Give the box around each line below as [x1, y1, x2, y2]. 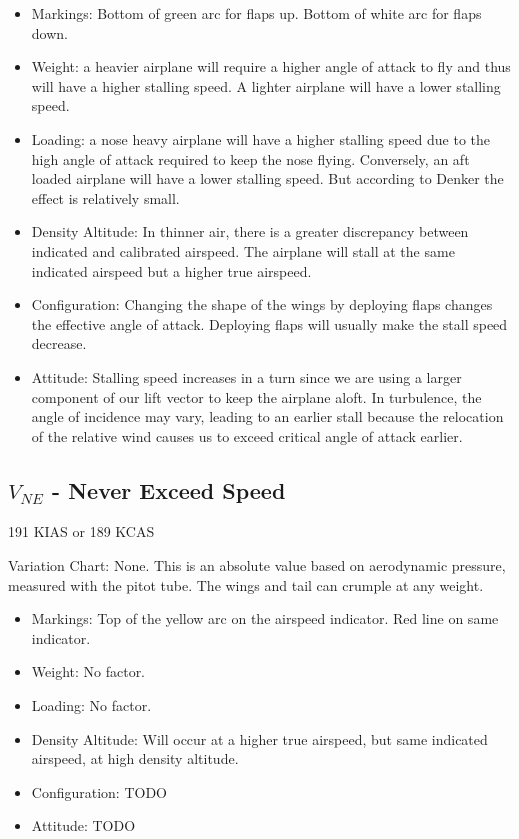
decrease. [31, 333, 87, 354]
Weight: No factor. [31, 661, 146, 682]
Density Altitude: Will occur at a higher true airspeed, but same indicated [31, 728, 488, 749]
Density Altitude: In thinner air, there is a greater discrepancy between [31, 221, 469, 242]
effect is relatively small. [31, 187, 180, 208]
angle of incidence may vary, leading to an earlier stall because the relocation [31, 406, 504, 427]
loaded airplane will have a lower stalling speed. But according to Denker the [31, 168, 504, 189]
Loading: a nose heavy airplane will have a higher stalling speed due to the [31, 128, 491, 149]
